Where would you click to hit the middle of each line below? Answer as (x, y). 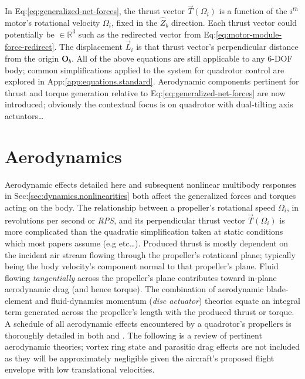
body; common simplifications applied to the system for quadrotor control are (145, 70)
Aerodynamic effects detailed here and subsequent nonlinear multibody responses (150, 184)
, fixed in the (134, 23)
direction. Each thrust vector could (234, 23)
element (19, 300)
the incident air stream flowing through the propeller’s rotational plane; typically (150, 254)
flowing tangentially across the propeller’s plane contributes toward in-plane (141, 277)
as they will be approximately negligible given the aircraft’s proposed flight (140, 358)
